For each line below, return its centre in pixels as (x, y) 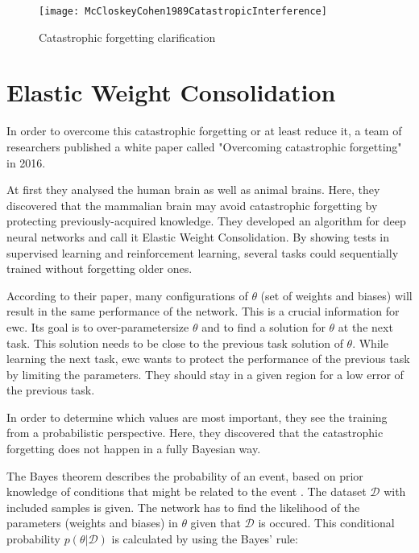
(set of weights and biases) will (336, 295)
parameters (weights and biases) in (92, 523)
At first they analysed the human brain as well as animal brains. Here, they (193, 190)
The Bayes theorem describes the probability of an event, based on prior (185, 475)
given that (216, 523)
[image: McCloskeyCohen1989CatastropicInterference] (183, 11)
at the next (365, 326)
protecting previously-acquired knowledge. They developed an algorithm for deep (206, 221)
